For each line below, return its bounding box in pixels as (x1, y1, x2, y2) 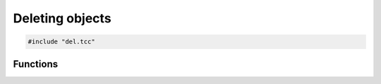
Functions (13, 58, 59, 70)
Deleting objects (13, 10, 112, 26)
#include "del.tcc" (28, 38, 95, 45)
